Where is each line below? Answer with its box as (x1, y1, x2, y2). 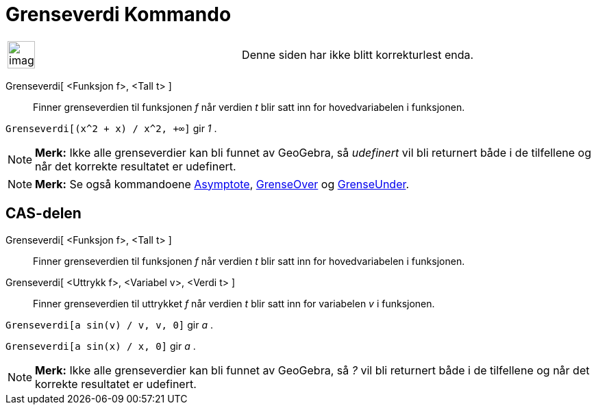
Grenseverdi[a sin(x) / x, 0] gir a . (5, 339, 196, 352)
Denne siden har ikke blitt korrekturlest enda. (242, 47, 474, 62)
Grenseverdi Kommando (5, 3, 232, 26)
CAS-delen (5, 205, 82, 222)
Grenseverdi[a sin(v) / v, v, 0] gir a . (5, 318, 213, 331)
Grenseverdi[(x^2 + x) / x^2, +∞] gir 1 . (5, 122, 217, 134)
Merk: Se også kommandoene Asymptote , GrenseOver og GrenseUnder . (35, 177, 410, 191)
